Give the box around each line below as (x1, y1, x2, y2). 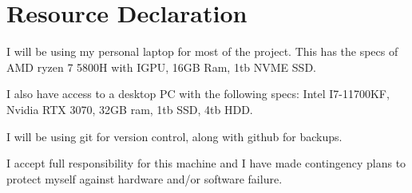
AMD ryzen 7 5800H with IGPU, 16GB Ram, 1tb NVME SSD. (6, 58, 316, 75)
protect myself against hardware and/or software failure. (6, 170, 283, 187)
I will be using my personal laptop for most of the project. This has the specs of (6, 43, 398, 60)
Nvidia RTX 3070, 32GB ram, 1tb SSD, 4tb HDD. (6, 100, 253, 117)
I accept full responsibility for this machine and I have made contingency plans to (6, 155, 406, 171)
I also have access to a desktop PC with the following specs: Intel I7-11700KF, (6, 85, 390, 102)
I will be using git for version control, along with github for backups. (6, 128, 343, 144)
